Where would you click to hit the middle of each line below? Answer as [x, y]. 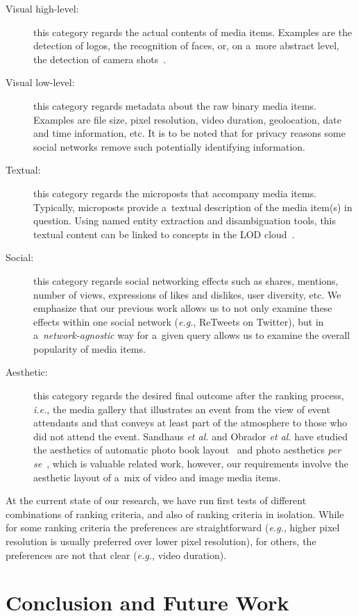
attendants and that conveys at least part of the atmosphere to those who [190, 423]
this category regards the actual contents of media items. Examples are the [193, 32]
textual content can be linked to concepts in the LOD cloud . [164, 234]
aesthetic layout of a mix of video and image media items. [157, 477]
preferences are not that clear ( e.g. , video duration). [116, 555]
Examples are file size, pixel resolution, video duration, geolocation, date [187, 119]
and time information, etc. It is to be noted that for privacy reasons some [190, 133]
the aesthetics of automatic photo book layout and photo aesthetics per [187, 450]
